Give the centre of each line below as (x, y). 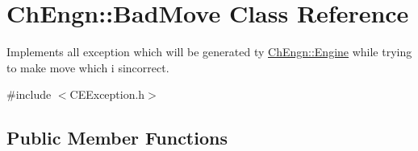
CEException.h (107, 94)
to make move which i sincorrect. (88, 67)
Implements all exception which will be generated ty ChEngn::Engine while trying (209, 52)
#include (29, 94)
